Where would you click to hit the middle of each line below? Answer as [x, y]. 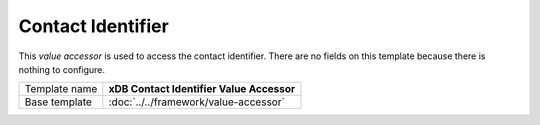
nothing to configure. [61, 69]
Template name [61, 89]
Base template [58, 102]
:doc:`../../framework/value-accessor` [196, 102]
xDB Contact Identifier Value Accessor [202, 89]
